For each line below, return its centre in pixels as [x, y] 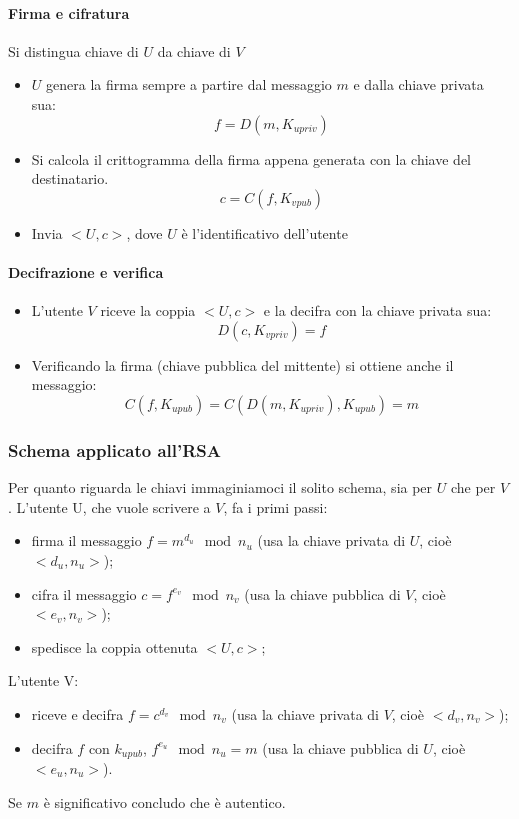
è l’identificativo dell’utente [264, 232]
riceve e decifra [77, 713]
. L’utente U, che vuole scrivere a [109, 506]
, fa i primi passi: [275, 506]
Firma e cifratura [69, 12]
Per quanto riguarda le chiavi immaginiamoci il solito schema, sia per [220, 487]
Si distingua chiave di [73, 50]
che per [473, 487]
